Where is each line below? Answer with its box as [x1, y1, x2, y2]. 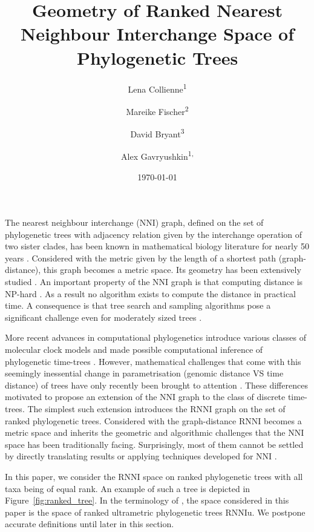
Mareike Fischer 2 [126, 103, 189, 117]
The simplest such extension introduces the [27, 402, 188, 415]
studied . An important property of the [5, 275, 150, 288]
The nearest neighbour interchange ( [5, 216, 140, 229]
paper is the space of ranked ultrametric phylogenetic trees [5, 505, 223, 518]
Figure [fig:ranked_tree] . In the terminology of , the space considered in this [5, 494, 289, 507]
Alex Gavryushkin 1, [121, 148, 194, 162]
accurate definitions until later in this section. [5, 517, 174, 530]
